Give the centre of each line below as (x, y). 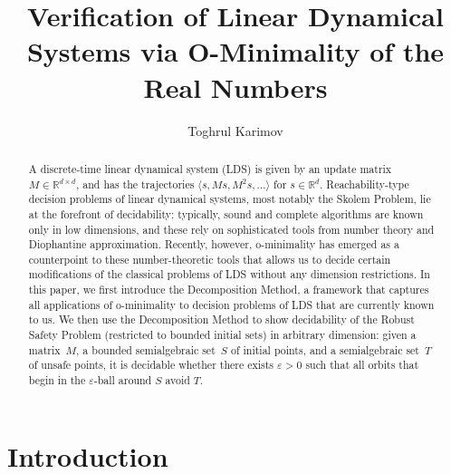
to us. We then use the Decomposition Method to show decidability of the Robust (221, 319)
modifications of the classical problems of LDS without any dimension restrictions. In (229, 274)
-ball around (123, 380)
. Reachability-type (365, 184)
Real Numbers (235, 87)
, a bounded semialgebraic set (146, 349)
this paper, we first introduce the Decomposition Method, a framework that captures (229, 290)
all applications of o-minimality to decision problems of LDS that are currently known (231, 304)
